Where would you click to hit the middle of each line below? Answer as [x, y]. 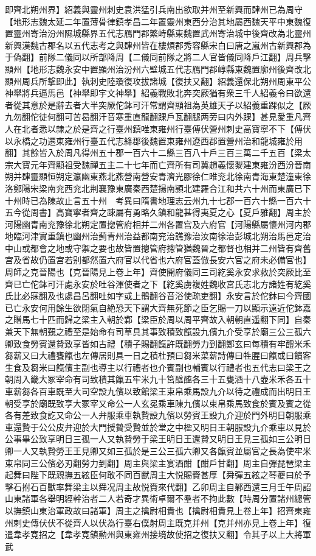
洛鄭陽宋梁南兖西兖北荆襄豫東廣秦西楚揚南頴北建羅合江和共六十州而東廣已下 [158, 188]
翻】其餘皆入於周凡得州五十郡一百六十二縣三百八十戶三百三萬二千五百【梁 [154, 153]
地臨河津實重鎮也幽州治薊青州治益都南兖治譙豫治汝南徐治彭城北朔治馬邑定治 [158, 236]
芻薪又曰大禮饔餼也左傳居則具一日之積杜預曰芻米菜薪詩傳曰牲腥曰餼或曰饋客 [158, 355]
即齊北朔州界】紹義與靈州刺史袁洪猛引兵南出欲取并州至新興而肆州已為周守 [154, 9]
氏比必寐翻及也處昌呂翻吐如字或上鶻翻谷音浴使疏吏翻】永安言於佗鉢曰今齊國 [158, 296]
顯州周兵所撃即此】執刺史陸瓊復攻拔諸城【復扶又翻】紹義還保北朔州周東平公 [158, 81]
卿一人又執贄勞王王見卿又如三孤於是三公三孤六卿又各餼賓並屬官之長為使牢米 [158, 450]
